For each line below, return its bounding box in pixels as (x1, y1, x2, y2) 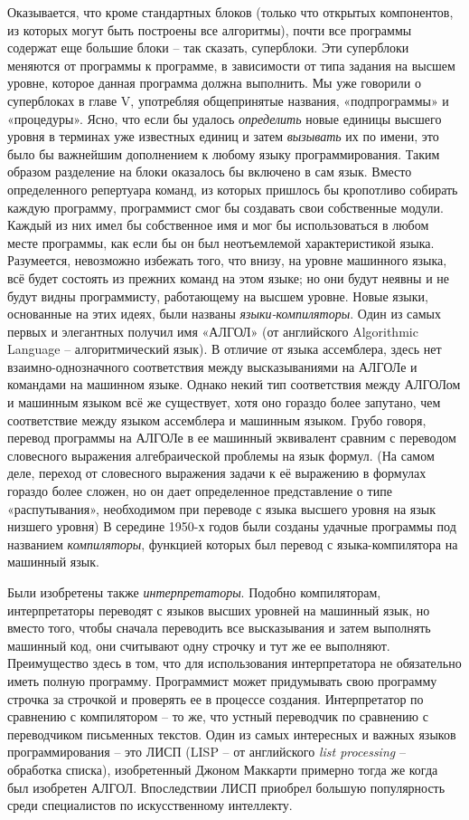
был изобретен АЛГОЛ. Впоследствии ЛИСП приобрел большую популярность (7, 777, 446, 796)
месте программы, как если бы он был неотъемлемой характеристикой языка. (7, 233, 435, 252)
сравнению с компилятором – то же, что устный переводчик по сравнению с (7, 707, 428, 726)
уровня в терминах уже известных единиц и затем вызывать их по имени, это (7, 127, 439, 146)
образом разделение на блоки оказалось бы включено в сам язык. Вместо (7, 162, 412, 181)
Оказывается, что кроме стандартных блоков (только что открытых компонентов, (7, 3, 454, 21)
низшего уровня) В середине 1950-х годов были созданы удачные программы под (7, 517, 456, 536)
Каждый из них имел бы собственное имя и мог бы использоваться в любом (7, 215, 429, 234)
